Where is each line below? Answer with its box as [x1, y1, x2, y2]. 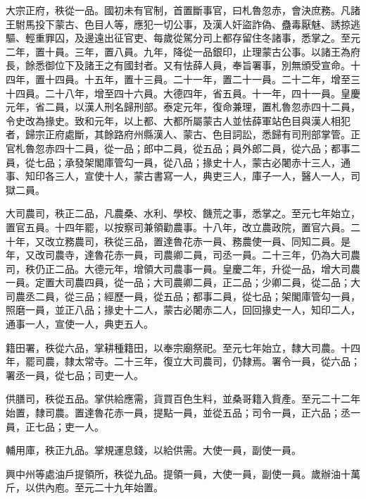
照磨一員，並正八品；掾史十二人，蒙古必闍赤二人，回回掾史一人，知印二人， [6, 302, 360, 317]
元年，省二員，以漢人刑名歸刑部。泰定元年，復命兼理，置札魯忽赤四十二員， [6, 99, 360, 114]
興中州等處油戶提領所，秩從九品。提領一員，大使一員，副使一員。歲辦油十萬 [6, 466, 360, 481]
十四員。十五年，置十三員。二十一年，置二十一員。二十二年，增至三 [44, 71, 360, 86]
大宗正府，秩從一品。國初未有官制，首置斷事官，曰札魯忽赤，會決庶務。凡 [6, 3, 351, 17]
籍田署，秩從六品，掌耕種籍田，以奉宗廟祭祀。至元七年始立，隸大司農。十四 [6, 340, 360, 355]
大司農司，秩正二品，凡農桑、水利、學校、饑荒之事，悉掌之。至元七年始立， [6, 206, 360, 221]
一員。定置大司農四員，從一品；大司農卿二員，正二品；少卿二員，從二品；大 [6, 275, 360, 290]
